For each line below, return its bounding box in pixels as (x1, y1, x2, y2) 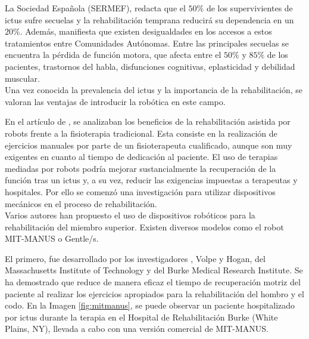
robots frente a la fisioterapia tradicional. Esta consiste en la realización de (5, 127, 277, 139)
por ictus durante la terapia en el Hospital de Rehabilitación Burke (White (5, 310, 278, 323)
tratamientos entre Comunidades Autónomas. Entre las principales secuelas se (5, 36, 289, 49)
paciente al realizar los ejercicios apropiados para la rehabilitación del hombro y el (5, 287, 304, 300)
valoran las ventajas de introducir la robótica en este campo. (5, 95, 226, 107)
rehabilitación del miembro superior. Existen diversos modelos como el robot (5, 220, 284, 233)
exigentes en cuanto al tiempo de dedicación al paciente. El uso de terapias (5, 150, 278, 163)
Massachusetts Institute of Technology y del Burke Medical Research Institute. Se (5, 264, 303, 276)
